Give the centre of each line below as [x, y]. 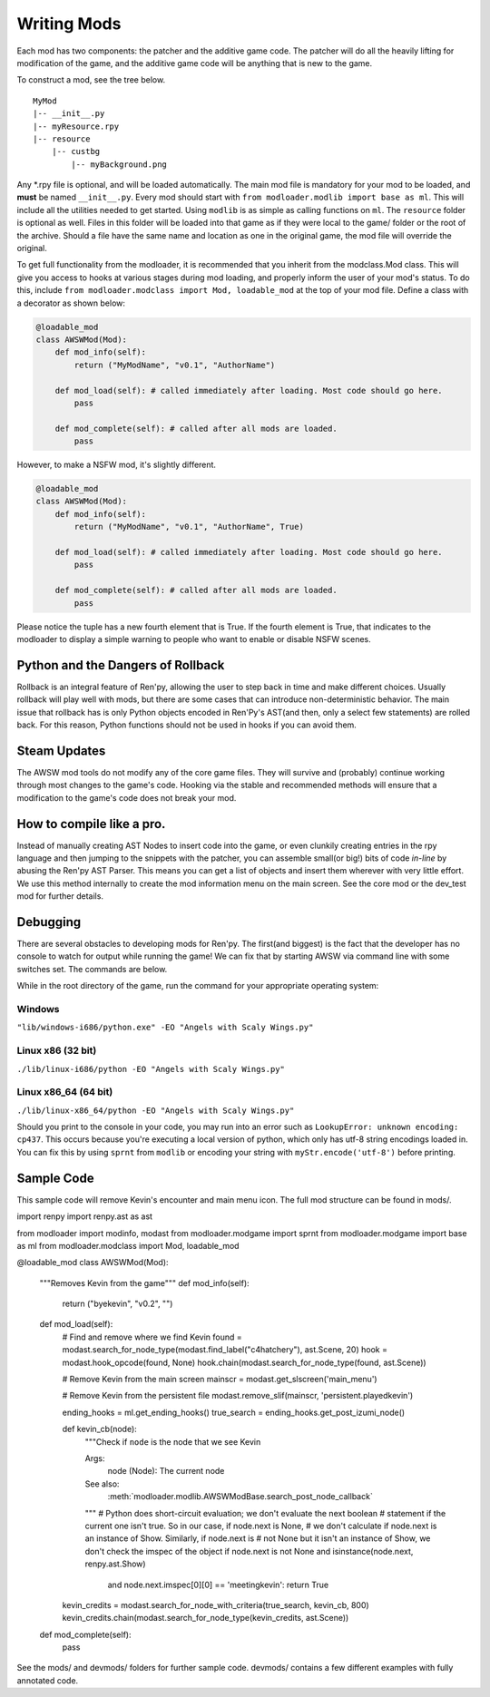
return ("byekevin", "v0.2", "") [118, 1304]
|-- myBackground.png [119, 164]
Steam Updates [61, 751]
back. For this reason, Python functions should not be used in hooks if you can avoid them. [187, 725]
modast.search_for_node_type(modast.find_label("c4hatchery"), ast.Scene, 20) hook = [225, 1350]
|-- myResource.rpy [76, 126]
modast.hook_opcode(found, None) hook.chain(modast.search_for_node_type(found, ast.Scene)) [244, 1362]
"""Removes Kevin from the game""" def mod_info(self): [144, 1283]
